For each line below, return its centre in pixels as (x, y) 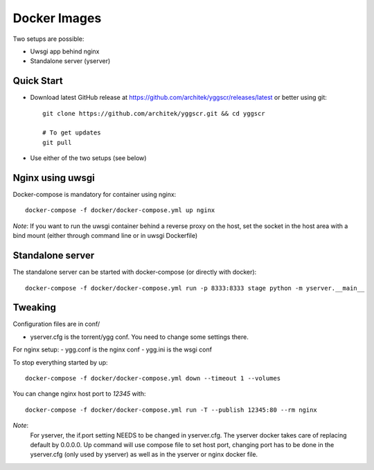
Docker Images (57, 18)
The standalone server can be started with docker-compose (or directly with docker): (135, 272)
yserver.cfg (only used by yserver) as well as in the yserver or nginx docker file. (144, 455)
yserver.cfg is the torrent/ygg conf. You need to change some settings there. (139, 337)
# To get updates (72, 133)
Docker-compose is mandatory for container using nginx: (95, 195)
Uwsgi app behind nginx (65, 51)
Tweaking (35, 307)
